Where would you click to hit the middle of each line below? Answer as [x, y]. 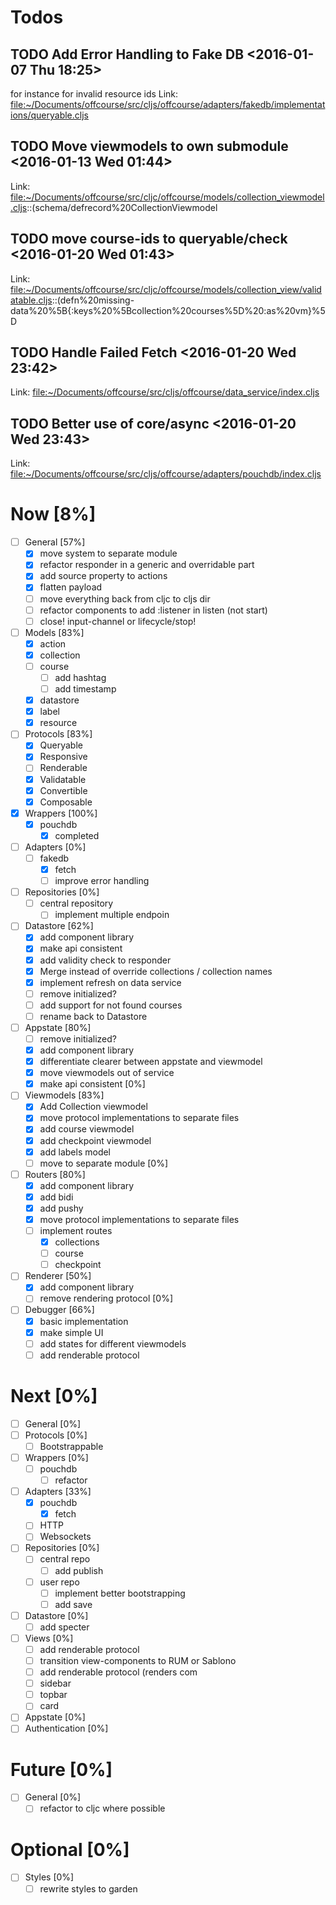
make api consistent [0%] [92, 1084]
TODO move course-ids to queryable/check [149, 239]
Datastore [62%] [59, 926]
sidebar [55, 1683]
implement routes [76, 1230]
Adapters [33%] [58, 1492]
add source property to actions [103, 576]
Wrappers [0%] [56, 1457]
